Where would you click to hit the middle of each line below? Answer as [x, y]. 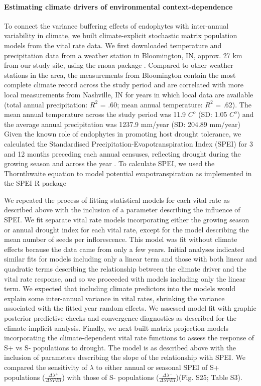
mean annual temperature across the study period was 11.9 [95, 114]
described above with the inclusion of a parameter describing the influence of [122, 210]
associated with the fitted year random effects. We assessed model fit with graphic [130, 308]
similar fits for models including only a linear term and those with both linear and [130, 259]
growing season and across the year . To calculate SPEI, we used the [109, 163]
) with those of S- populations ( [110, 377]
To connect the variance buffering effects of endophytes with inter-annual [116, 25]
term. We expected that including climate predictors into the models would [120, 288]
